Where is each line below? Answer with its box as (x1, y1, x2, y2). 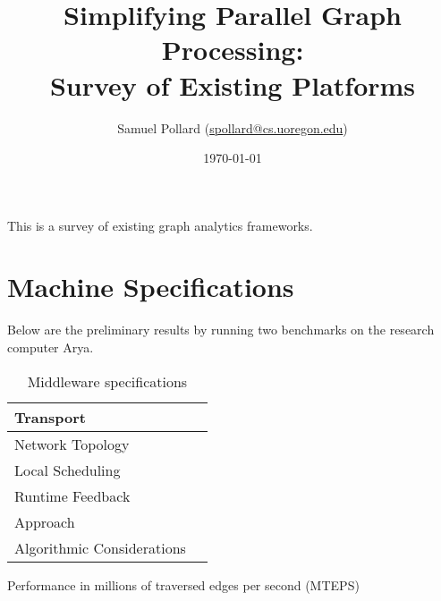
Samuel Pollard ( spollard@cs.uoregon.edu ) (117, 118, 348, 137)
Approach (14, 511, 75, 532)
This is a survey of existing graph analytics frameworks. (7, 216, 313, 234)
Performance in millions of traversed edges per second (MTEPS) (7, 575, 360, 594)
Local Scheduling (14, 459, 121, 480)
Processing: (161, 31, 304, 68)
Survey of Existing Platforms (49, 66, 416, 103)
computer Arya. (7, 338, 94, 356)
